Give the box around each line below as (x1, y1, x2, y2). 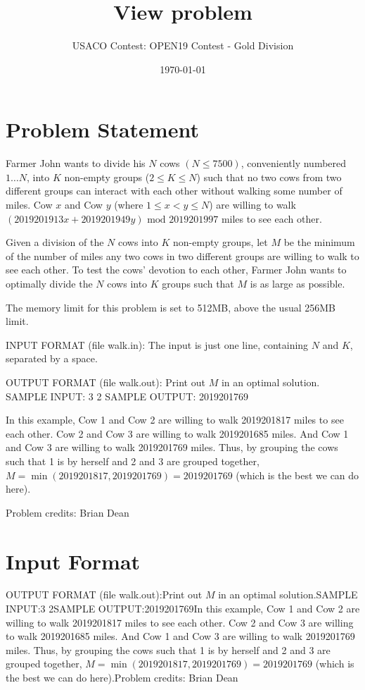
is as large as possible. (250, 276, 345, 290)
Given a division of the (6, 235, 104, 249)
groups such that (162, 276, 234, 290)
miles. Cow (6, 197, 53, 212)
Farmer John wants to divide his (6, 156, 146, 171)
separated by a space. (6, 351, 98, 366)
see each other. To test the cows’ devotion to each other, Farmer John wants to (6, 262, 347, 277)
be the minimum (283, 235, 355, 249)
